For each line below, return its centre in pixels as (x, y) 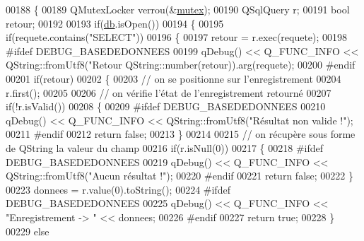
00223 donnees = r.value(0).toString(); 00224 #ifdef (118, 189)
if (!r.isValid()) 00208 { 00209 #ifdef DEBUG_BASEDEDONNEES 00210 (166, 106)
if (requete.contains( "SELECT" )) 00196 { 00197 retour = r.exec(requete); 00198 (177, 37)
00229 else (28, 231)
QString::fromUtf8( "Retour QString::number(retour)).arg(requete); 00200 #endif (181, 65)
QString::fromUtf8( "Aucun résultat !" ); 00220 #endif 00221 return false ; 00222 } (180, 176)
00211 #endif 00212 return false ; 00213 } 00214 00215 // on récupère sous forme (181, 134)
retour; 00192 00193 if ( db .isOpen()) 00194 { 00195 (115, 23)
